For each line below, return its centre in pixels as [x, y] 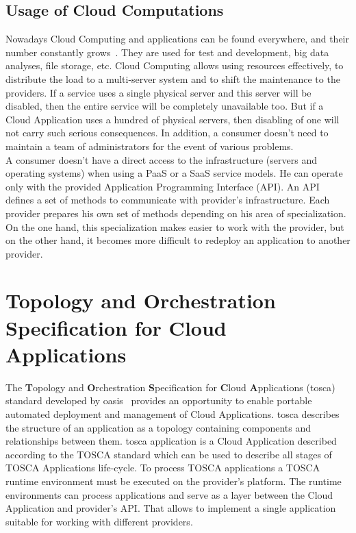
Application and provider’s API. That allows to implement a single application [171, 508]
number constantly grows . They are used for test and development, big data [167, 52]
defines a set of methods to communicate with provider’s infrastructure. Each [168, 200]
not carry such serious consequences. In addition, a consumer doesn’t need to [167, 133]
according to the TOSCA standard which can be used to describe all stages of [169, 454]
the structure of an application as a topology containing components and [158, 427]
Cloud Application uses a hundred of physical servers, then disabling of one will [173, 119]
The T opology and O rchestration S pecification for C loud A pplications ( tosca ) [170, 387]
